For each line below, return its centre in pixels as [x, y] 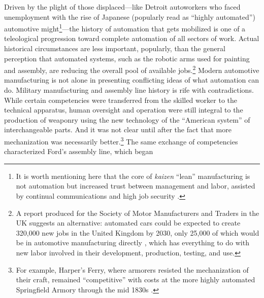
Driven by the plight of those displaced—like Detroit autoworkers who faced [122, 7]
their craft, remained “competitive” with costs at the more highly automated [136, 280]
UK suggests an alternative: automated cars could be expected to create [128, 223]
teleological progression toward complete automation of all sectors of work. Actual [132, 38]
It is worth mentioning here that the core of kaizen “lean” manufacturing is [133, 176]
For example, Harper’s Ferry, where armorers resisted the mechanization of [132, 269]
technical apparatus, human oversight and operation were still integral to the [124, 110]
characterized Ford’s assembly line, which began [79, 151]
